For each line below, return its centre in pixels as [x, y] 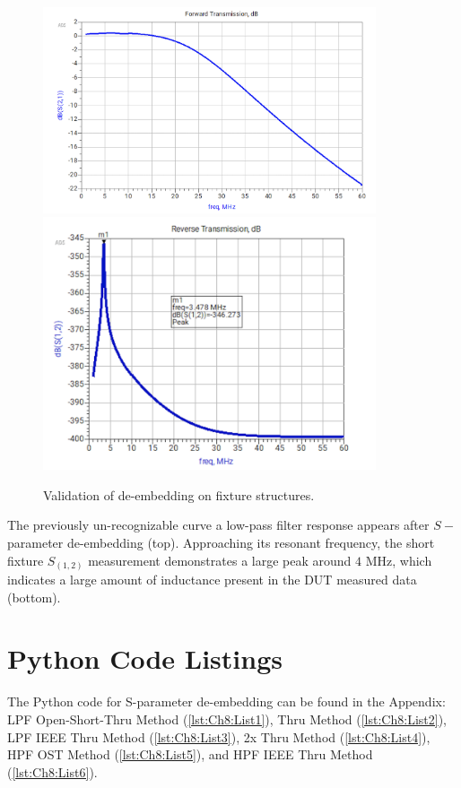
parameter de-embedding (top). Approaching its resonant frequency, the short [221, 542]
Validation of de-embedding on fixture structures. [179, 494]
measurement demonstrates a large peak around [220, 560]
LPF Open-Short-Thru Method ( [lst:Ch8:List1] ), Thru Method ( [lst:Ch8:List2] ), [227, 719]
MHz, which [399, 560]
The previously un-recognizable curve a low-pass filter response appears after [218, 525]
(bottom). [34, 597]
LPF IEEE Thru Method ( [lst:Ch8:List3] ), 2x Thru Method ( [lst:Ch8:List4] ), [219, 736]
